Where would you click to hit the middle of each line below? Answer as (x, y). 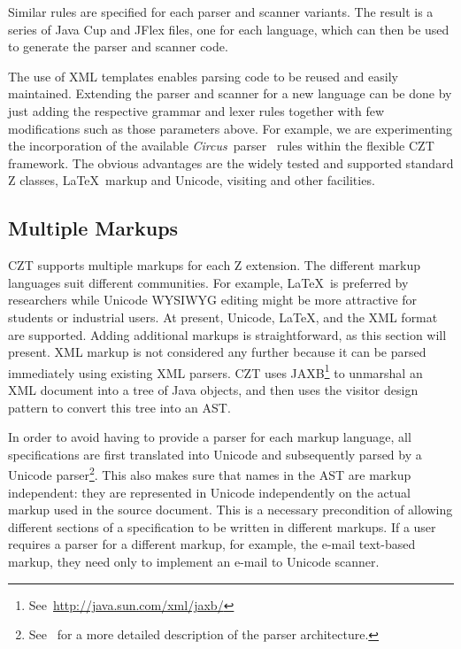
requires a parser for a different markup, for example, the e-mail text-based (212, 544)
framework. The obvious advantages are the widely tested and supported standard (231, 162)
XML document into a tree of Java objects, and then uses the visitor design (213, 389)
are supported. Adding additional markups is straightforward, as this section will (227, 334)
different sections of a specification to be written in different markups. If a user (222, 526)
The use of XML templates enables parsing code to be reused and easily (203, 76)
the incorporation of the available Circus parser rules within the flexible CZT (221, 146)
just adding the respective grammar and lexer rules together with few (196, 110)
